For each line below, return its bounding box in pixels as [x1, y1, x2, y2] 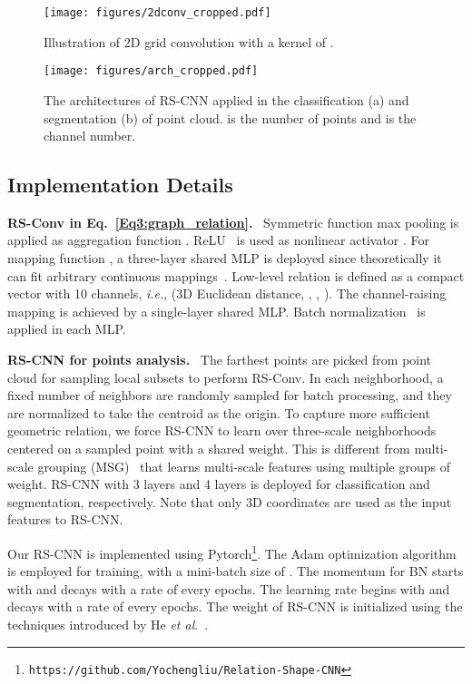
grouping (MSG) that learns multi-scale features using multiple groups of [37, 456, 451, 475]
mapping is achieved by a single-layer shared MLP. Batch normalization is [7, 301, 426, 320]
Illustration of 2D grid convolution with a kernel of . [44, 32, 334, 51]
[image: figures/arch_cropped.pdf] [44, 64, 259, 78]
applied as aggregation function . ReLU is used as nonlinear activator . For [7, 230, 430, 249]
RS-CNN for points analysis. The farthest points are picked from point [7, 350, 432, 369]
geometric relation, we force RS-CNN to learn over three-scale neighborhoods [7, 421, 437, 440]
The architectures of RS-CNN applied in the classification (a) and [44, 90, 409, 109]
